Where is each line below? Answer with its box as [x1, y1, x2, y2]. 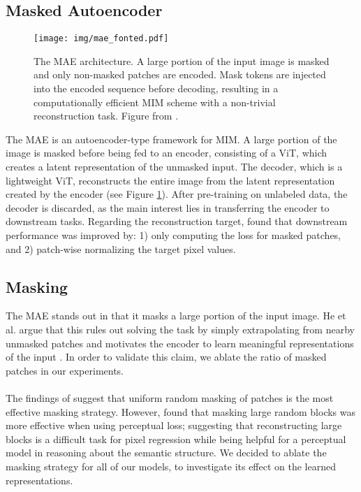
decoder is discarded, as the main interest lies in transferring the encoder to [6, 200, 330, 215]
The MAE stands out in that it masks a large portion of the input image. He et [6, 308, 346, 323]
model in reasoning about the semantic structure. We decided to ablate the [6, 445, 327, 460]
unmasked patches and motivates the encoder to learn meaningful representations [6, 335, 354, 350]
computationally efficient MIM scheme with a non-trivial [34, 94, 276, 109]
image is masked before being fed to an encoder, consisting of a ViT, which [6, 145, 327, 160]
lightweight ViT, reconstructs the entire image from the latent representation [6, 173, 335, 187]
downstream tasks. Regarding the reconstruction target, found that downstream [6, 214, 348, 229]
